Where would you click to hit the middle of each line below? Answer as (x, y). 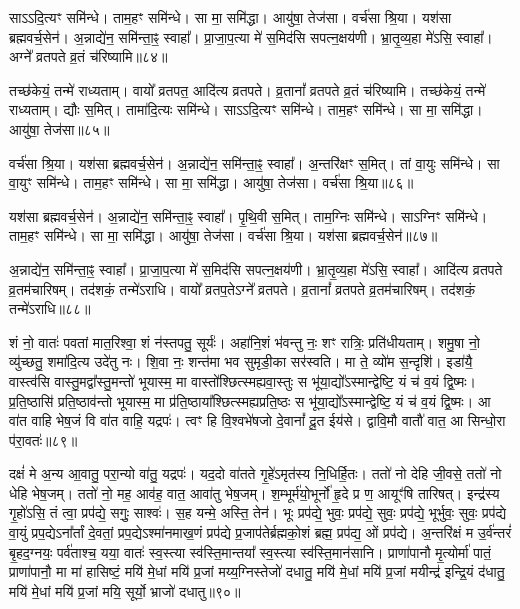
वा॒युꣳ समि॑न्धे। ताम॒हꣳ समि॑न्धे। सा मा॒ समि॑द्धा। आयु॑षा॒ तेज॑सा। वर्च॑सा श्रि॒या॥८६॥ (211, 182)
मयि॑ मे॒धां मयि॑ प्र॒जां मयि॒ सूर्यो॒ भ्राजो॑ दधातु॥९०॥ (125, 590)
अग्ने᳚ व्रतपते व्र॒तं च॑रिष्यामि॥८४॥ (88, 56)
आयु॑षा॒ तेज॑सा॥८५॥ (59, 128)
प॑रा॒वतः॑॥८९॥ (43, 439)
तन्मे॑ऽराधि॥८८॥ (50, 308)
